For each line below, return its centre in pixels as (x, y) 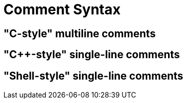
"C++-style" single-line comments (92, 55)
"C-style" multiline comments (80, 33)
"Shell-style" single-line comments (93, 76)
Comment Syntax (62, 9)
